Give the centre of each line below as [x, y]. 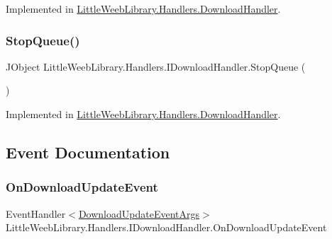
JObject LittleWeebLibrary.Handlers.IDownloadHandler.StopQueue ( [156, 66]
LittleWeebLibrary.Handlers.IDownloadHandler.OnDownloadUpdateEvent [166, 227]
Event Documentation [88, 152]
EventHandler [36, 213]
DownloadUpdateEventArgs [139, 213]
